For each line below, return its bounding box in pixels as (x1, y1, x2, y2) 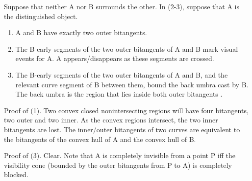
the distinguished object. (4, 11, 78, 21)
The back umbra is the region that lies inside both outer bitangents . (15, 89, 223, 99)
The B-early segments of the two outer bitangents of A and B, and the (15, 69, 228, 80)
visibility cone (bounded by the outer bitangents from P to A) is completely (4, 160, 232, 170)
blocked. (4, 169, 28, 180)
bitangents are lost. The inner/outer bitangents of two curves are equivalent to (4, 124, 240, 134)
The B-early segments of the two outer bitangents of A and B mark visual (15, 43, 238, 54)
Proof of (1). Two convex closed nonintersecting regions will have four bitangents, (4, 105, 249, 115)
